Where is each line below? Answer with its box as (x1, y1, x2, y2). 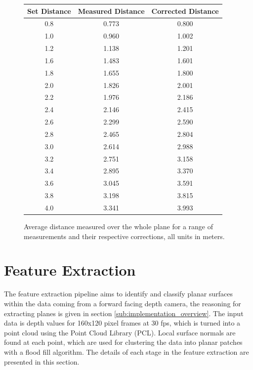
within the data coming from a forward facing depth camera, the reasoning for (4, 298, 241, 308)
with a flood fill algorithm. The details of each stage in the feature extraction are (4, 346, 249, 357)
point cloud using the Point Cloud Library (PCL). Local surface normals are (4, 327, 236, 337)
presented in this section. (4, 356, 80, 367)
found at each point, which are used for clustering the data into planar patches (4, 337, 243, 347)
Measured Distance (78, 5, 145, 16)
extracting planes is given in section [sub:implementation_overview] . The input (4, 308, 244, 318)
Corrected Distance (151, 5, 219, 16)
